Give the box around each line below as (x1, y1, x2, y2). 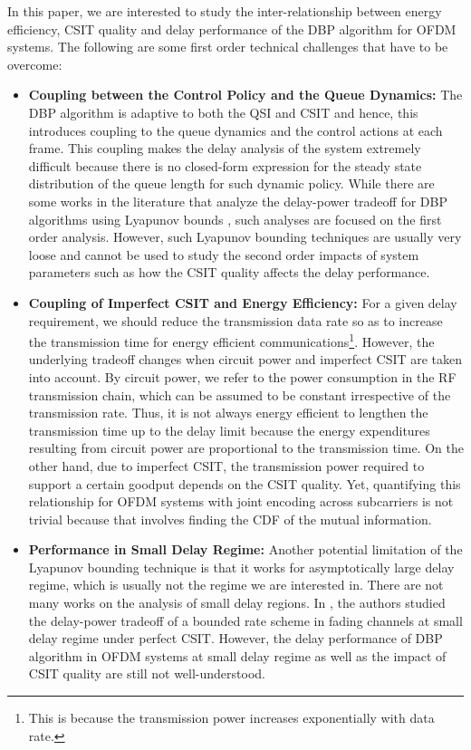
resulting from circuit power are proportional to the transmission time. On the (28, 438, 464, 457)
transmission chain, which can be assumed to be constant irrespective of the (28, 385, 451, 404)
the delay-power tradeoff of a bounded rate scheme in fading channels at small (28, 611, 463, 630)
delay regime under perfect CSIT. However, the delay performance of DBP (28, 629, 443, 648)
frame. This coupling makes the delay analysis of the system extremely (28, 139, 421, 158)
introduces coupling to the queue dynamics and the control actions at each (28, 120, 443, 139)
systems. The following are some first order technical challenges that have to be (7, 37, 448, 56)
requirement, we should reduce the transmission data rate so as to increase (28, 311, 443, 330)
